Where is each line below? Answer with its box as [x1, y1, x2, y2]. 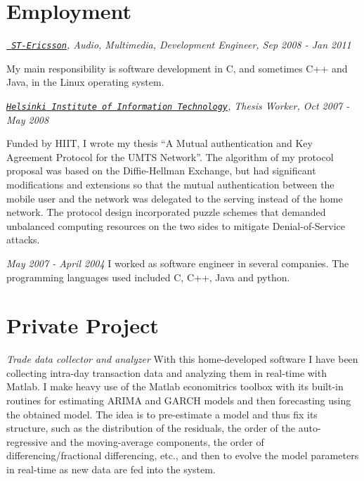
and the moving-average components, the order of [51, 434, 264, 449]
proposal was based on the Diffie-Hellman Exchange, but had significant [6, 163, 316, 178]
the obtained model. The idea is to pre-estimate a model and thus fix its [6, 406, 318, 421]
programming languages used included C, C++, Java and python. [6, 269, 290, 284]
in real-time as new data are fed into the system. [6, 462, 216, 477]
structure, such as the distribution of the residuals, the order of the [6, 421, 295, 435]
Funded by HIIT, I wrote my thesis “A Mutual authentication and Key [6, 136, 313, 150]
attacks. [6, 232, 40, 247]
